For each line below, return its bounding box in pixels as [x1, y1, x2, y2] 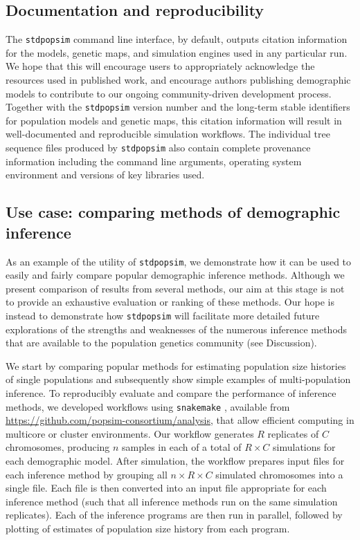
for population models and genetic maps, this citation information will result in [6, 113, 342, 127]
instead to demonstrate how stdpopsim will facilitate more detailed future [6, 308, 320, 322]
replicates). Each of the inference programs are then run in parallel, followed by [6, 508, 343, 522]
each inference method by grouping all [6, 467, 168, 481]
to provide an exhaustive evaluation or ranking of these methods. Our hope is [6, 295, 334, 309]
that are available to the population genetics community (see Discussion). [6, 335, 317, 350]
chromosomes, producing [6, 440, 110, 454]
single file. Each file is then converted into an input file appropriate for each [6, 481, 327, 495]
